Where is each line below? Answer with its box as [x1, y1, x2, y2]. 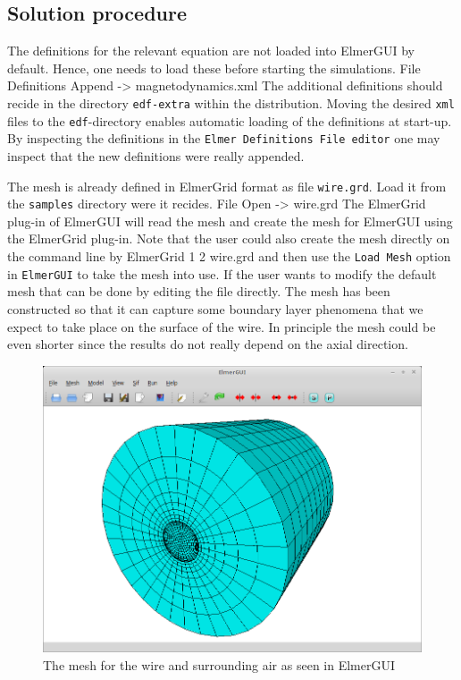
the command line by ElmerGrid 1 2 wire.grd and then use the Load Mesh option [7, 247, 451, 266]
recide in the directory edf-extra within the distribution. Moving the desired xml [7, 93, 455, 112]
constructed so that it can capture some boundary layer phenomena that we [7, 299, 423, 318]
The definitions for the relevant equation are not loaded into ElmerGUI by [7, 41, 415, 60]
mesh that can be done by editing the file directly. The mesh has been [7, 282, 390, 301]
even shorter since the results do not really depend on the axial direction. [7, 335, 408, 353]
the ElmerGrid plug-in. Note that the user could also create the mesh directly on [7, 229, 450, 248]
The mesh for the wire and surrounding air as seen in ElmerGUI [43, 655, 396, 674]
